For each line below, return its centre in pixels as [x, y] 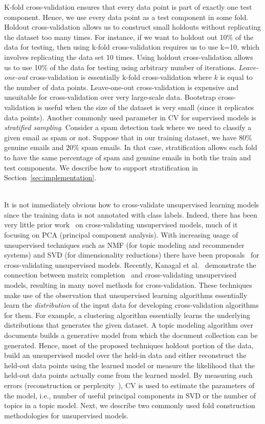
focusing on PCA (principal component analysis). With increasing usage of [121, 235]
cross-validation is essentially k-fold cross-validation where [121, 77]
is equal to [236, 77]
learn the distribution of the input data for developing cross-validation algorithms [131, 305]
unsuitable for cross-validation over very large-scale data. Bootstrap [110, 97]
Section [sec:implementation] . [50, 177]
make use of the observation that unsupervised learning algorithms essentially [126, 295]
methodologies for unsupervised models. [67, 415]
